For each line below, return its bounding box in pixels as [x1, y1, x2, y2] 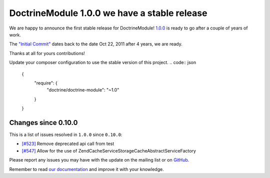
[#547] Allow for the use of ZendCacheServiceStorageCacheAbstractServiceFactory [21, 147, 196, 153]
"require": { [34, 80, 57, 86]
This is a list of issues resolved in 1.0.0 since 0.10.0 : [9, 131, 122, 137]
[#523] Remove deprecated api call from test [21, 140, 114, 147]
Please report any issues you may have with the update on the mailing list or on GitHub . [9, 157, 189, 163]
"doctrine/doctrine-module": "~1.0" [46, 87, 119, 93]
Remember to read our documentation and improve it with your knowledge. [9, 166, 164, 172]
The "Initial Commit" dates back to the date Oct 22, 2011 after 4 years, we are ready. [9, 41, 182, 47]
